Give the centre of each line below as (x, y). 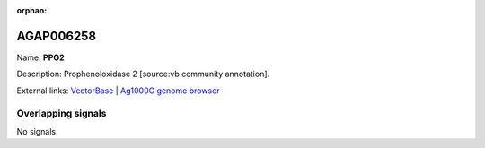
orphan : (32, 10)
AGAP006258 (57, 36)
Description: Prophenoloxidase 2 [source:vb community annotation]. (143, 74)
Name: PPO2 (40, 57)
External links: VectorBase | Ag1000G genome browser (118, 91)
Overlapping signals (62, 114)
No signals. (37, 131)
